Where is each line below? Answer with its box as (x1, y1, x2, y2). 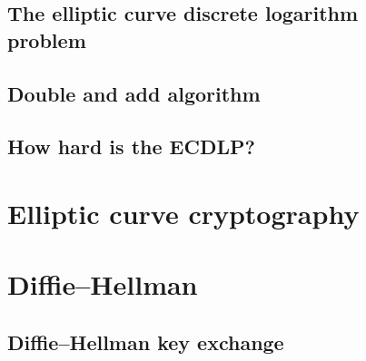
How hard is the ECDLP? (7, 132, 255, 161)
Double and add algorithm (7, 79, 261, 107)
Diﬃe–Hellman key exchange (7, 327, 284, 356)
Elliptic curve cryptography (7, 194, 360, 231)
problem (7, 25, 86, 54)
